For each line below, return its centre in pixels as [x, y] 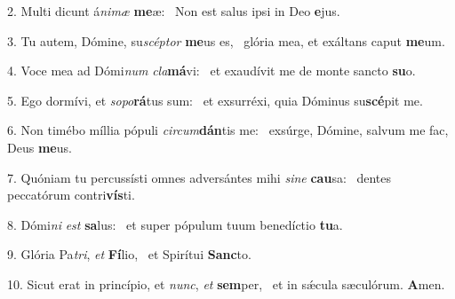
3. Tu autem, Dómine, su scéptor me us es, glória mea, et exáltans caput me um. [226, 40]
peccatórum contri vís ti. [71, 195]
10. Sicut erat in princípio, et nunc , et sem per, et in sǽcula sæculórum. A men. [226, 283]
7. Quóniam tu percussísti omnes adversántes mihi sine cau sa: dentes [200, 177]
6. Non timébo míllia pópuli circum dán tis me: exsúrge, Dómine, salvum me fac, [228, 130]
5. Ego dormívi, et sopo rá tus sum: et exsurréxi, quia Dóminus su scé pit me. [215, 100]
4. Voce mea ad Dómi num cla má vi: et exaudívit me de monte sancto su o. [212, 71]
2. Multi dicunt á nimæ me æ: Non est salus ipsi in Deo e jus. [174, 11]
